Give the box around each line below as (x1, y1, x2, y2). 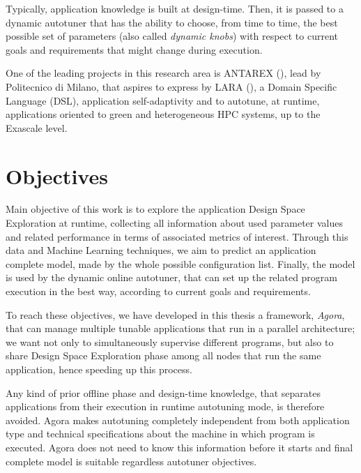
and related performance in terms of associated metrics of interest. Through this (6, 229, 348, 243)
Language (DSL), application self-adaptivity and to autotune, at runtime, (6, 93, 320, 107)
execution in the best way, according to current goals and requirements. (6, 284, 311, 299)
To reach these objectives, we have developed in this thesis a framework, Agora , (6, 307, 345, 322)
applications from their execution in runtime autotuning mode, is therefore (6, 399, 325, 414)
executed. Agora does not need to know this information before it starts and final (6, 440, 353, 454)
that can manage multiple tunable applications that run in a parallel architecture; (6, 321, 355, 336)
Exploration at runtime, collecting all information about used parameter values (6, 216, 343, 230)
